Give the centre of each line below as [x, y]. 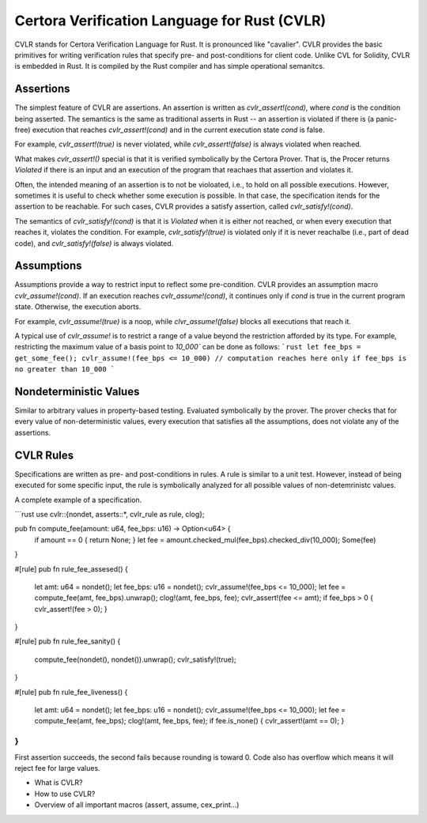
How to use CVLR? [65, 794]
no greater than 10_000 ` [65, 369]
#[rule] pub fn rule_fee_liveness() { [71, 692]
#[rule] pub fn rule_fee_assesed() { [71, 568]
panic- [387, 119]
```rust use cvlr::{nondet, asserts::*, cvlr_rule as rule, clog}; [110, 514]
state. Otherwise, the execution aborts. [78, 307]
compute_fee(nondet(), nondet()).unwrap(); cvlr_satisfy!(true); [135, 659]
